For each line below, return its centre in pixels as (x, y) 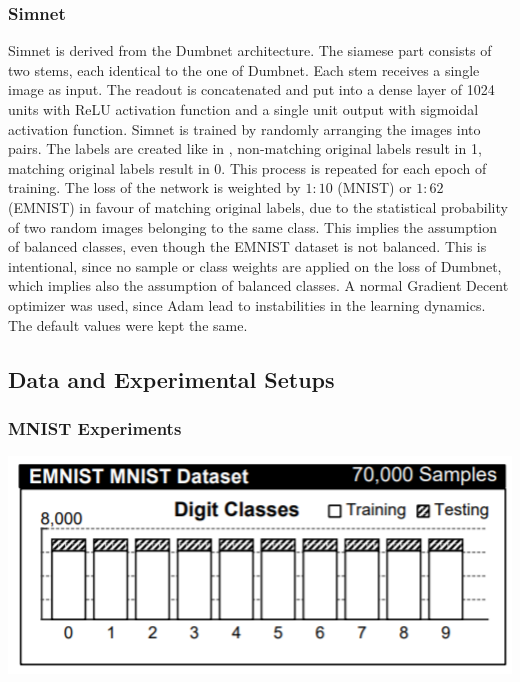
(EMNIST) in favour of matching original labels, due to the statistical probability (258, 206)
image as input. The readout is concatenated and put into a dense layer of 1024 (251, 89)
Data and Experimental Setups (171, 378)
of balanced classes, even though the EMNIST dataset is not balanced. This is (247, 246)
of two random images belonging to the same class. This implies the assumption (253, 226)
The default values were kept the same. (128, 324)
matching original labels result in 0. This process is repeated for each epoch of (247, 167)
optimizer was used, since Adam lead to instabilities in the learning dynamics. (247, 304)
